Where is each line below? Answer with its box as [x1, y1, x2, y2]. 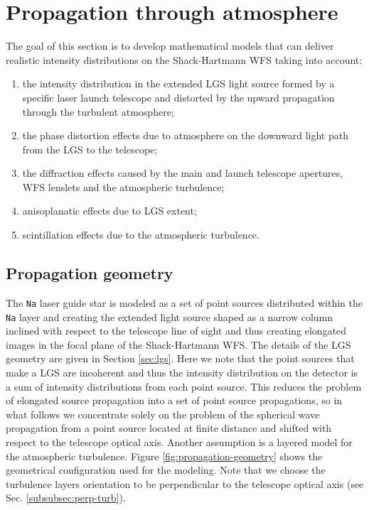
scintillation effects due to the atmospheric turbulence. [22, 227, 260, 242]
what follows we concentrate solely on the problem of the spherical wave [6, 406, 320, 421]
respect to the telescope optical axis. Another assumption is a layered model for [6, 434, 353, 449]
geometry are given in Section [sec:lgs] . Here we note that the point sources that [6, 351, 355, 366]
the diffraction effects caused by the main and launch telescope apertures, [22, 166, 343, 180]
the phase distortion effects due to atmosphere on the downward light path [22, 128, 348, 143]
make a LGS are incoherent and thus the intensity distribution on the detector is [6, 364, 358, 379]
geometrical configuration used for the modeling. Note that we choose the [6, 462, 326, 477]
